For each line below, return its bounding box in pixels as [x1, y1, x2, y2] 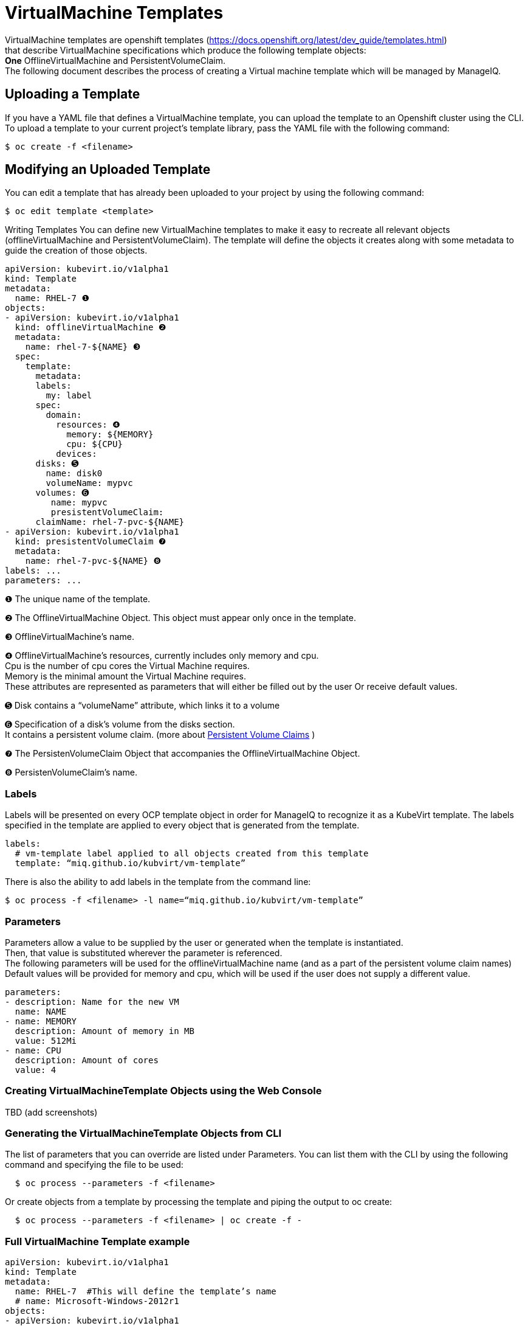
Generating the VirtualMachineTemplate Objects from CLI [5, 1127, 282, 1140]
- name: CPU [5, 1045, 61, 1055]
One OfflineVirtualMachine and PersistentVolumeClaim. [5, 55, 226, 66]
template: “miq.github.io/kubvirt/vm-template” [15, 858, 246, 869]
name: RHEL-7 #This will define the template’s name [15, 1286, 276, 1297]
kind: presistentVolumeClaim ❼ [15, 536, 166, 547]
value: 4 [15, 1064, 57, 1075]
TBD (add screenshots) [5, 1106, 98, 1117]
